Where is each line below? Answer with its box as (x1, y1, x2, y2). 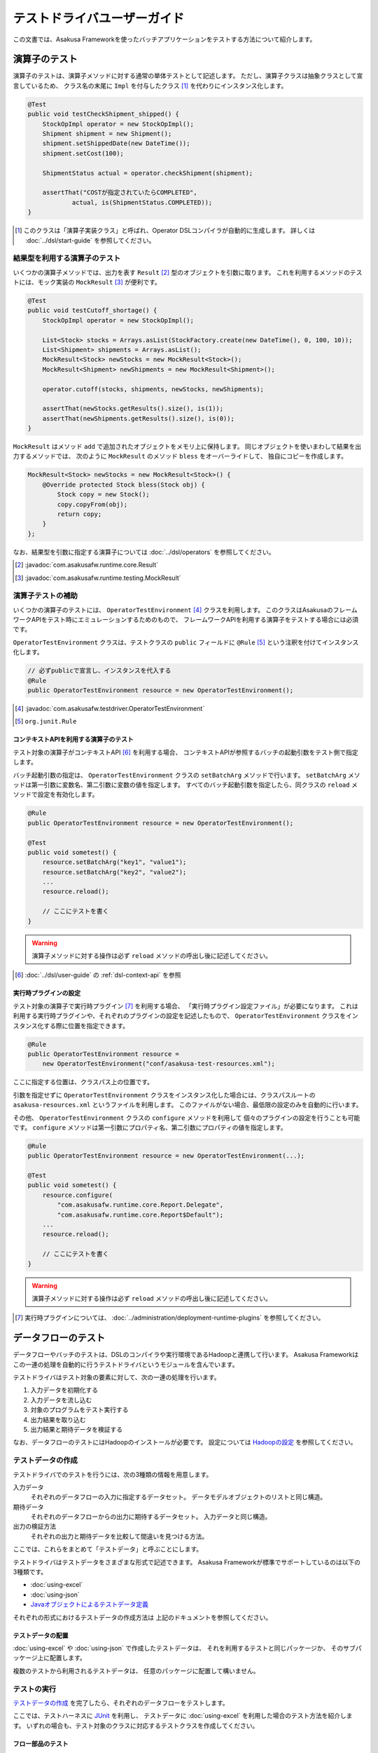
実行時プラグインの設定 (13, 989, 80, 997)
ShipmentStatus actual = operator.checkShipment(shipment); (42, 169, 253, 177)
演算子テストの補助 (13, 591, 78, 601)
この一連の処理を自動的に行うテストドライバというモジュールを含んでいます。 (13, 1360, 239, 1369)
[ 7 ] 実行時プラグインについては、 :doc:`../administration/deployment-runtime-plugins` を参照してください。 (15, 1313, 325, 1322)
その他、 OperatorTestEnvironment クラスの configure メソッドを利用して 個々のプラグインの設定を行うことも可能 (13, 1114, 360, 1122)
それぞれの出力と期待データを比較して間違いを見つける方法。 (30, 1532, 209, 1541)
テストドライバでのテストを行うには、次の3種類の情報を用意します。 (13, 1470, 213, 1479)
